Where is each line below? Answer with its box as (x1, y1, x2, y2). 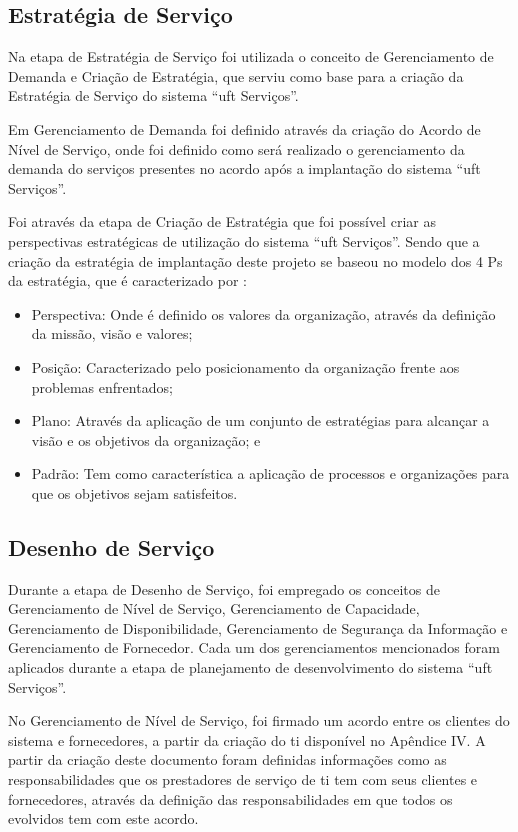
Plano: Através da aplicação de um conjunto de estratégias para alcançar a (31, 410, 490, 431)
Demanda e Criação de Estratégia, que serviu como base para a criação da (8, 65, 464, 86)
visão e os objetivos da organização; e (31, 429, 261, 450)
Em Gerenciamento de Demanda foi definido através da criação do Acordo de (8, 118, 481, 139)
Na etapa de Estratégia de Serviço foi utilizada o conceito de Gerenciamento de (8, 46, 494, 67)
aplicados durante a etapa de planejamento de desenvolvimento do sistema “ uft (8, 657, 493, 678)
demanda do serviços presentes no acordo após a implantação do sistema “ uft (8, 158, 481, 179)
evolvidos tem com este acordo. (8, 808, 199, 829)
